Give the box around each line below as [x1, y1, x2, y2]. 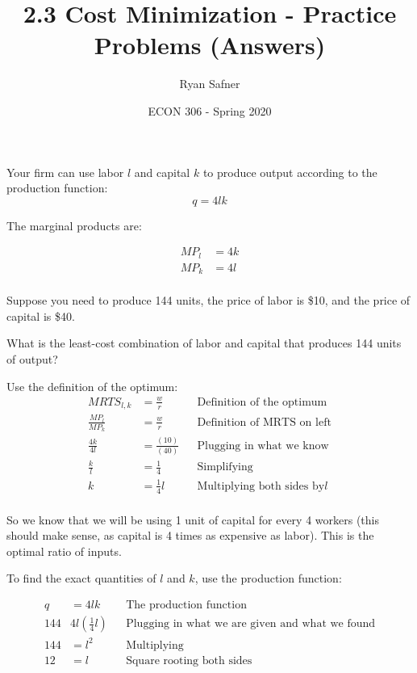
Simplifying [197, 461, 253, 473]
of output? [6, 351, 58, 368]
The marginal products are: [6, 217, 142, 233]
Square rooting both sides [126, 654, 252, 667]
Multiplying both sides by [197, 480, 325, 492]
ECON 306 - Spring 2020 [148, 102, 272, 119]
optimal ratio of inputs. [6, 542, 122, 559]
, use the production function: [194, 570, 342, 587]
